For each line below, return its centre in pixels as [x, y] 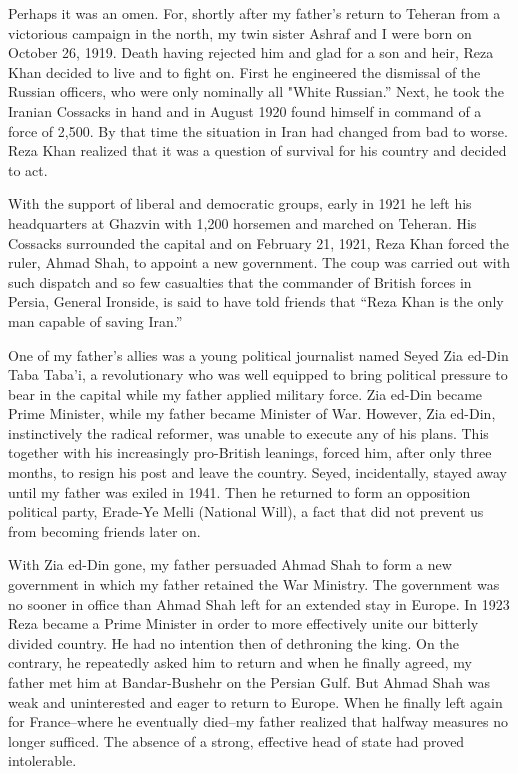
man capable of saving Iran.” [95, 320]
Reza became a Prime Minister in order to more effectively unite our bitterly [243, 623]
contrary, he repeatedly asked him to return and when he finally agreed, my [240, 662]
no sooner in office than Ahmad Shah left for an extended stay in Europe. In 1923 [259, 603]
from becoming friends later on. [104, 530]
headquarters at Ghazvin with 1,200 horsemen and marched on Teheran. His [242, 222]
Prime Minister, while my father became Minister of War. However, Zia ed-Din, [252, 413]
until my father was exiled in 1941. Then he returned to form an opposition [239, 491]
